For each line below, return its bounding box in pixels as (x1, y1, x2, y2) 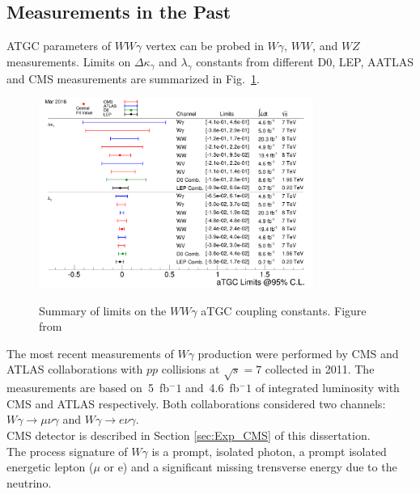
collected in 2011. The (265, 361, 375, 378)
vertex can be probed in (146, 37, 264, 54)
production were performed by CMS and (197, 344, 399, 361)
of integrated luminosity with (255, 379, 400, 396)
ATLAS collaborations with (6, 361, 143, 378)
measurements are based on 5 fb (6, 379, 169, 396)
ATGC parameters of (6, 37, 111, 54)
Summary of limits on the (39, 302, 167, 319)
